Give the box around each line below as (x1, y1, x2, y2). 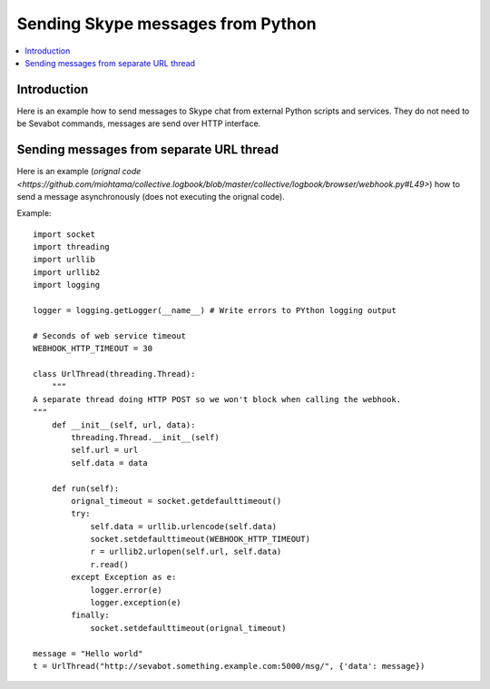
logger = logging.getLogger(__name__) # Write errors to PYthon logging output (33, 305, 397, 316)
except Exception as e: (71, 572, 177, 583)
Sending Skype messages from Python (16, 14, 317, 34)
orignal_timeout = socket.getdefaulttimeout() (71, 496, 282, 506)
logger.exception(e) (90, 597, 181, 608)
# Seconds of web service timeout (33, 330, 186, 340)
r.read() (90, 559, 129, 569)
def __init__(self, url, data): (51, 419, 196, 430)
